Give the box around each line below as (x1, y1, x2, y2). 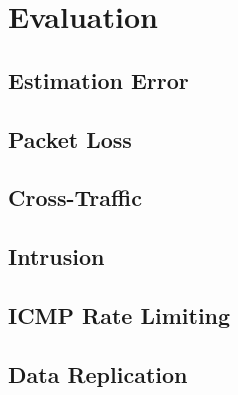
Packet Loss (8, 123, 132, 154)
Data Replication (8, 358, 188, 389)
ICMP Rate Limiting (8, 299, 231, 330)
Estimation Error (8, 64, 189, 95)
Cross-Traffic (8, 182, 142, 213)
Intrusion (8, 241, 105, 272)
